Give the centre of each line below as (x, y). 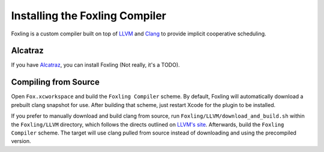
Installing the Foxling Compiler (88, 16)
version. (21, 141)
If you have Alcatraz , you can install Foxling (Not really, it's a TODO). (95, 65)
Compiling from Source (55, 82)
